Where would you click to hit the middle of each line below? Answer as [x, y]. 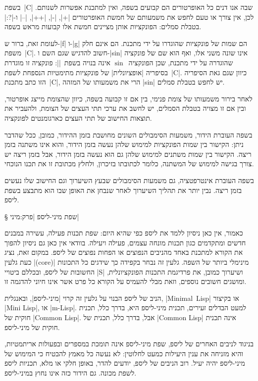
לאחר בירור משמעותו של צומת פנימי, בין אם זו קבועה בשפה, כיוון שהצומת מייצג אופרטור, [129, 98]
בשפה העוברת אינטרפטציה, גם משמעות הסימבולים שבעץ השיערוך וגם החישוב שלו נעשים [129, 180]
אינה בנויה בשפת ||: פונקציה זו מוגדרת [57, 62]
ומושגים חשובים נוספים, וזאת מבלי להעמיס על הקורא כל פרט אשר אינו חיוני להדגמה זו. [126, 281]
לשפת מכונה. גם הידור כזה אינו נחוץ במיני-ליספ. [71, 373]
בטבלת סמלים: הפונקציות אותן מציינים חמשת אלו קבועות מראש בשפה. [103, 26]
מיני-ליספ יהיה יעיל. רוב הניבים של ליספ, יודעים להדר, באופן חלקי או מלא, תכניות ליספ [125, 363]
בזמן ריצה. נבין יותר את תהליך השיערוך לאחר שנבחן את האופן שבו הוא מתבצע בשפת [123, 190]
